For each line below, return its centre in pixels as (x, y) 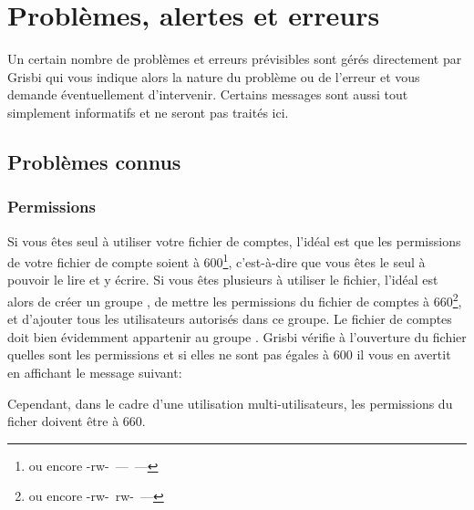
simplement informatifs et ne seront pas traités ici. (148, 112)
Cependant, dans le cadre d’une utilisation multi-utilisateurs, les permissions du (230, 403)
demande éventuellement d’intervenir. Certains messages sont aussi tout (208, 94)
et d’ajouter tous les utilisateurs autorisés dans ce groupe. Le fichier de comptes (230, 319)
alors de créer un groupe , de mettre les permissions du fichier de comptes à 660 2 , (235, 299)
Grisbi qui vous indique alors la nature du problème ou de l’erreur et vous (214, 76)
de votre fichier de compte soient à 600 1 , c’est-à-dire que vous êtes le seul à (216, 260)
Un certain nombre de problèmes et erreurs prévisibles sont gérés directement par (235, 59)
